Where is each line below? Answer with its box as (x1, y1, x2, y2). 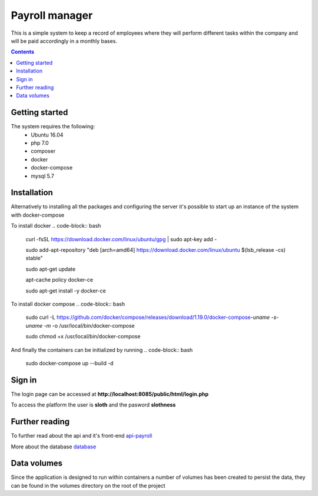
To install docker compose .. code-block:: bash (11, 300, 125, 307)
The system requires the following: (11, 123, 95, 130)
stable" (25, 255, 44, 262)
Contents (11, 48, 35, 55)
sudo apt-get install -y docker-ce (25, 287, 106, 294)
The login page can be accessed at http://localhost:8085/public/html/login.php (11, 390, 209, 397)
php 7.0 (31, 139, 49, 147)
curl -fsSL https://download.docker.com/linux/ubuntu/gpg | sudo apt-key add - (25, 235, 217, 242)
